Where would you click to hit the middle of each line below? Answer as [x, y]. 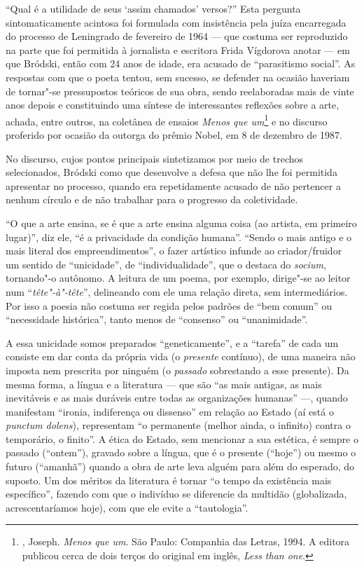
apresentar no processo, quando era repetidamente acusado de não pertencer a [173, 185]
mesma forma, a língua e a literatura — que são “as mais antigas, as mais [164, 384]
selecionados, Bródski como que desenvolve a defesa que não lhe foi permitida [171, 172]
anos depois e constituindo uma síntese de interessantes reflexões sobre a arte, [173, 105]
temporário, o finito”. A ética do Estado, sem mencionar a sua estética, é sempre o [182, 438]
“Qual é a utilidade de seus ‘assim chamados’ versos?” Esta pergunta [153, 8]
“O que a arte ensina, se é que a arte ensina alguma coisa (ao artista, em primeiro [181, 223]
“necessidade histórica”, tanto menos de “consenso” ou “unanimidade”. [157, 319]
